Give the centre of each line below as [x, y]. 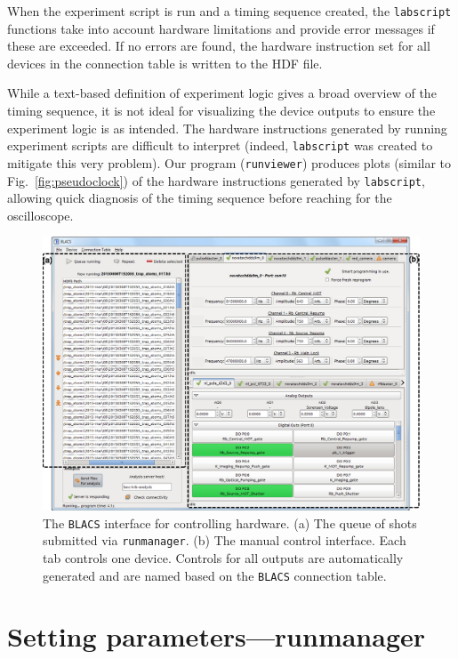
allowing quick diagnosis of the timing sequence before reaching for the [200, 198]
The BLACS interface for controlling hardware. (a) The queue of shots [230, 522]
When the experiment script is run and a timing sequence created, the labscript [229, 11]
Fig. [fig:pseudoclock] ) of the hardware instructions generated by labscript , [216, 180]
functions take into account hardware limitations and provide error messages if [221, 28]
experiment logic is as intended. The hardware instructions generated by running [227, 128]
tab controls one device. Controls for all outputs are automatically [223, 557]
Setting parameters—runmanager [217, 636]
